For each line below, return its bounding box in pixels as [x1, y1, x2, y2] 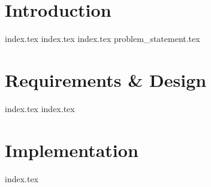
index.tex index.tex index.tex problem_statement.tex [5, 32, 200, 45]
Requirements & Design [5, 67, 207, 92]
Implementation [5, 137, 138, 162]
